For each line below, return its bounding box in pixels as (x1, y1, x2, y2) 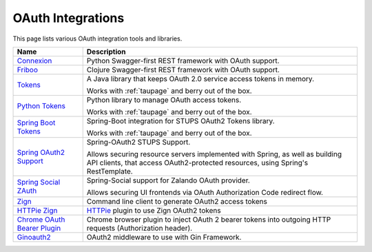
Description (86, 47, 126, 56)
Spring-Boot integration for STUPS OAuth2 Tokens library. (86, 116, 275, 125)
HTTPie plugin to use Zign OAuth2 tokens (86, 205, 221, 215)
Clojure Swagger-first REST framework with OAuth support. (86, 65, 280, 74)
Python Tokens (17, 101, 65, 110)
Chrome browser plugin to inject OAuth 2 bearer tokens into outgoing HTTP (86, 214, 331, 224)
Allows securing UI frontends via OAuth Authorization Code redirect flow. (86, 187, 324, 197)
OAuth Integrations (12, 10, 125, 25)
